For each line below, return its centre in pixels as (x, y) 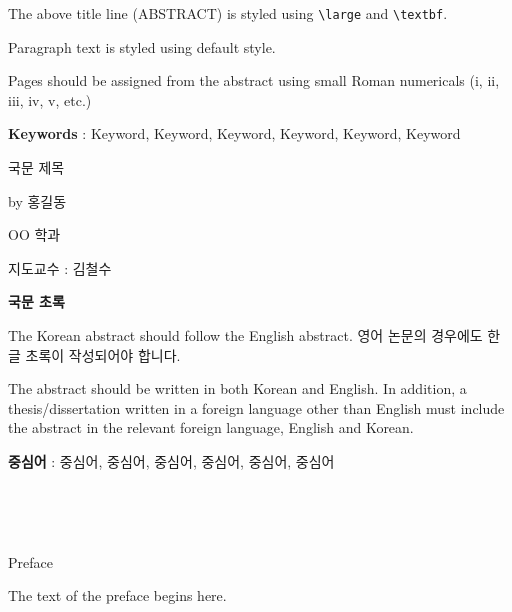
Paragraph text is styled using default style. (142, 46)
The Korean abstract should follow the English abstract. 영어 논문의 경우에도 (245, 335)
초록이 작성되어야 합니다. (103, 354)
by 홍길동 (37, 200)
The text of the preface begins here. (117, 595)
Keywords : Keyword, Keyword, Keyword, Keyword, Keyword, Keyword (234, 133)
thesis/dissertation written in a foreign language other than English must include (256, 407)
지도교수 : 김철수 (60, 267)
